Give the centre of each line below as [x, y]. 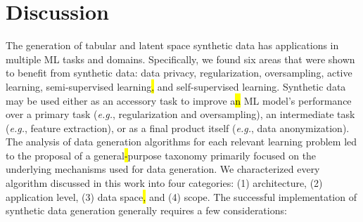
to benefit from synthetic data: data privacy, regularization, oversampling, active [179, 73]
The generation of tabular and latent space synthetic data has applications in [172, 45]
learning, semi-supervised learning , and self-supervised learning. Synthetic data [176, 86]
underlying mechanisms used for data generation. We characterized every [163, 169]
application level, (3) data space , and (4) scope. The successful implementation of [181, 196]
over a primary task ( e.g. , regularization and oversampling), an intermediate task [180, 114]
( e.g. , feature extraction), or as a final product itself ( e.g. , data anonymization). [178, 128]
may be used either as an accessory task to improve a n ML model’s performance [179, 100]
